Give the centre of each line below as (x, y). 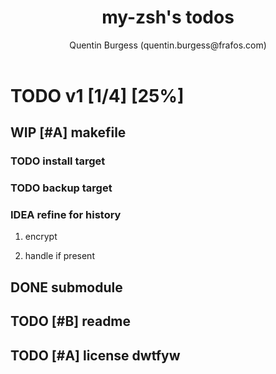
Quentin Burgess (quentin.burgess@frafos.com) (168, 45)
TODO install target (58, 161)
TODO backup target (61, 188)
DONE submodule (66, 287)
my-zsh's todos (168, 17)
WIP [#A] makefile (68, 132)
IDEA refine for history (66, 215)
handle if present (59, 256)
